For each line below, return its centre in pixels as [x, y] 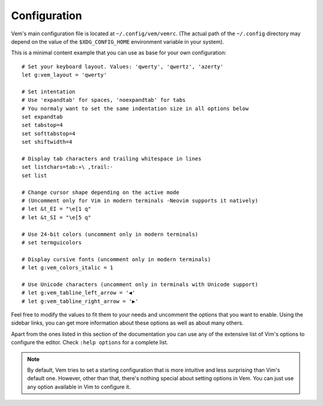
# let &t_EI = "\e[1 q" [57, 209]
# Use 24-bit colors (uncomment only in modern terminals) [110, 234]
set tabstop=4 [42, 125]
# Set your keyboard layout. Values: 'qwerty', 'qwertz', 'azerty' [123, 66]
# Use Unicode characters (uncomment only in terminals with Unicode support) [140, 284]
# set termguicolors [52, 242]
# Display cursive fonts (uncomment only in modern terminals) [116, 259]
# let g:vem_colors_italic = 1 [68, 268]
